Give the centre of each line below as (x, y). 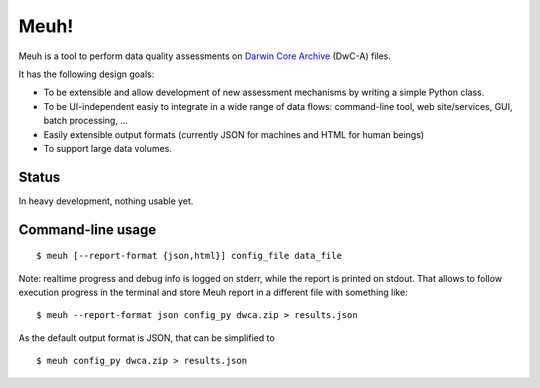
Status (39, 176)
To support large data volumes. (107, 148)
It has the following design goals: (86, 74)
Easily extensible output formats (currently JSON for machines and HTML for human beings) (234, 134)
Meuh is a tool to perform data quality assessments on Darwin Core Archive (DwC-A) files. (205, 56)
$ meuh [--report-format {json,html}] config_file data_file (189, 256)
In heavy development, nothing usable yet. (106, 201)
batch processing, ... (86, 121)
